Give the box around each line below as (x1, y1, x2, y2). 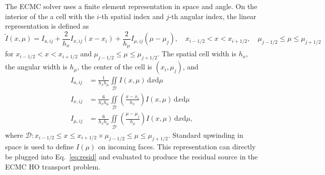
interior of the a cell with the (5, 11, 95, 21)
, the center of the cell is (77, 61, 152, 72)
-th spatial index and (99, 11, 164, 21)
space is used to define (5, 141, 74, 152)
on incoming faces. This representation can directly (98, 141, 256, 152)
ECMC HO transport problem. (5, 161, 101, 171)
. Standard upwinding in (168, 129, 243, 140)
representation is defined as (5, 21, 89, 31)
